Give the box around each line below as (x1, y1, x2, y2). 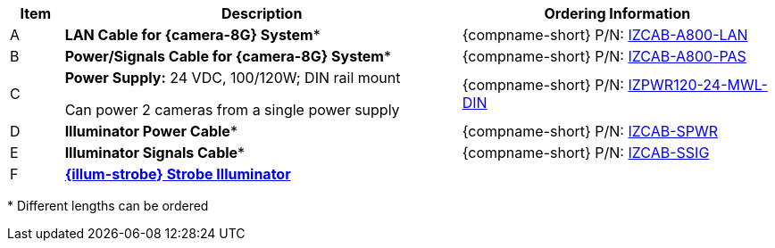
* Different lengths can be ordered (7, 198, 209, 213)
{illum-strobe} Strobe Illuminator (64, 165, 291, 183)
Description (221, 4, 303, 22)
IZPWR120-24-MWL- (628, 76, 768, 94)
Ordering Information (544, 4, 691, 22)
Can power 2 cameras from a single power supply (64, 101, 400, 119)
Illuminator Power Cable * (64, 122, 237, 140)
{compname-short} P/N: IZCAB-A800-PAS (462, 47, 746, 65)
